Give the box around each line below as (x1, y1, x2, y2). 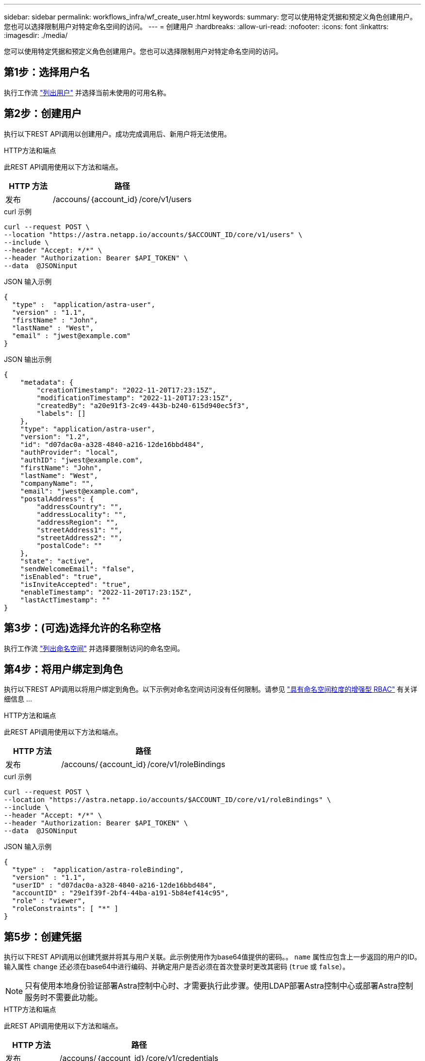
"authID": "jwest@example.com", (20, 456, 143, 464)
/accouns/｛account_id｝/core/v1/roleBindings (61, 759, 226, 770)
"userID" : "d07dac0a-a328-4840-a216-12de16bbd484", (12, 881, 217, 890)
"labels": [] (36, 409, 86, 417)
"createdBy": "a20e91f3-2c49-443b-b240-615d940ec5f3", (36, 401, 249, 410)
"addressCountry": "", (36, 502, 123, 511)
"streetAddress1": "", (36, 526, 123, 534)
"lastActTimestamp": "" (20, 596, 111, 604)
